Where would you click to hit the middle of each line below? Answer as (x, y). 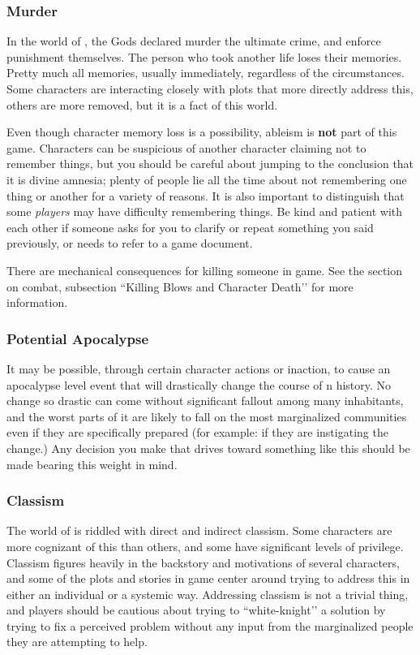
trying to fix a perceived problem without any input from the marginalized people (210, 625)
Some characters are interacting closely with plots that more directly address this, (210, 88)
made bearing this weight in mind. (92, 464)
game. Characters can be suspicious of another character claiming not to (186, 147)
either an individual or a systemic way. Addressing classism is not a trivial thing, (208, 594)
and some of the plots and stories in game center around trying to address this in (208, 578)
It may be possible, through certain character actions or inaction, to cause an (199, 368)
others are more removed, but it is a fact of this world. (142, 104)
